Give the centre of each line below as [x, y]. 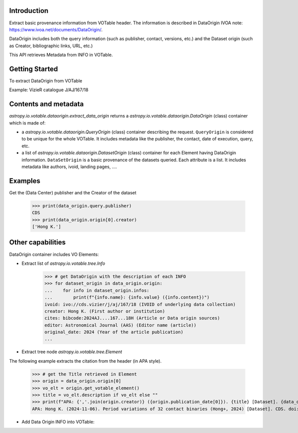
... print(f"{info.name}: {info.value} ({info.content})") [127, 297]
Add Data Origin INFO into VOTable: [58, 422]
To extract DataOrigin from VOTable [46, 81]
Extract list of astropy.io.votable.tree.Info [63, 263]
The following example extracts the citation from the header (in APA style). [85, 361]
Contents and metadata [46, 104]
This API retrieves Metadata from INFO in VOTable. [61, 55]
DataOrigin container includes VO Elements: [54, 254]
